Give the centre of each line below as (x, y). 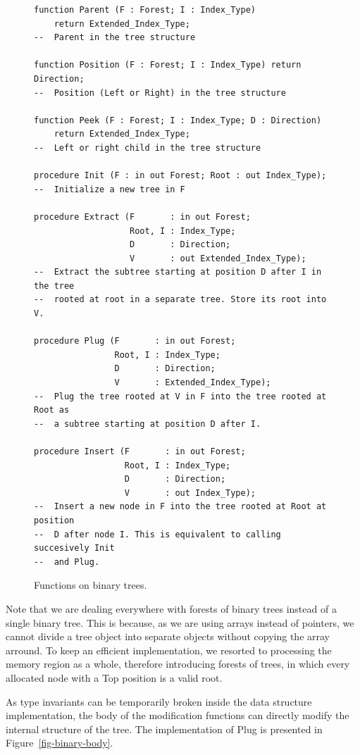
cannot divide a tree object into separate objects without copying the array (168, 636)
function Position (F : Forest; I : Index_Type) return (168, 65)
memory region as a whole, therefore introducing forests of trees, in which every (178, 664)
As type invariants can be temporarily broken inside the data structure (159, 701)
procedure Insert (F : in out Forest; (140, 451)
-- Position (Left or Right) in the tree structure (160, 93)
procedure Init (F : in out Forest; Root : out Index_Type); (180, 176)
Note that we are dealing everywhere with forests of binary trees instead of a (171, 608)
